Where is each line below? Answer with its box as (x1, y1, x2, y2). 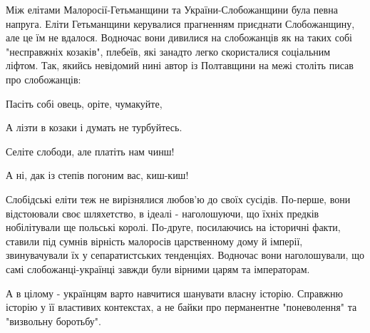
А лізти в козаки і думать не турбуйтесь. (6, 120, 183, 135)
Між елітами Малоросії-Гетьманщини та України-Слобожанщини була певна (6, 2, 338, 16)
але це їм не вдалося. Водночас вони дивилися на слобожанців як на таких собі (6, 30, 352, 45)
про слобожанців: (6, 71, 81, 86)
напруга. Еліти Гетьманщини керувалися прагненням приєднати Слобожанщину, (6, 16, 355, 31)
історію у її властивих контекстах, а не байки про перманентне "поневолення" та (6, 299, 357, 314)
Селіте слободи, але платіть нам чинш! (6, 143, 175, 158)
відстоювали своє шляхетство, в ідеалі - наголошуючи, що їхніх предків (6, 205, 319, 220)
